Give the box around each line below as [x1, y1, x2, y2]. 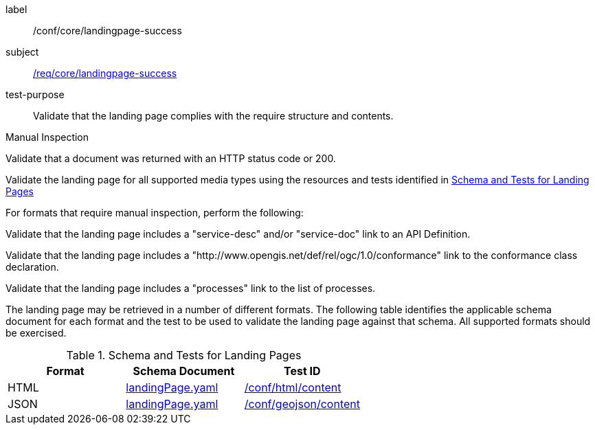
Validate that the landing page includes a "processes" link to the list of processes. [5, 282, 376, 294]
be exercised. [5, 327, 67, 339]
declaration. [5, 261, 59, 273]
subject [5, 46, 39, 58]
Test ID [284, 364, 321, 378]
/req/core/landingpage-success [33, 67, 177, 79]
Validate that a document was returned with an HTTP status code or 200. [5, 152, 336, 164]
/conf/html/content [244, 381, 341, 394]
